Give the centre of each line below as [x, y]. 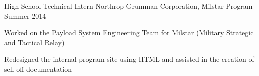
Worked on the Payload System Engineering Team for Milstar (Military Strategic [129, 33]
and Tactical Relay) [34, 42]
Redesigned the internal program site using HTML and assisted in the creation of [129, 59]
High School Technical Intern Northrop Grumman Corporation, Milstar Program [128, 6]
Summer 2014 [25, 16]
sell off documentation [38, 69]
